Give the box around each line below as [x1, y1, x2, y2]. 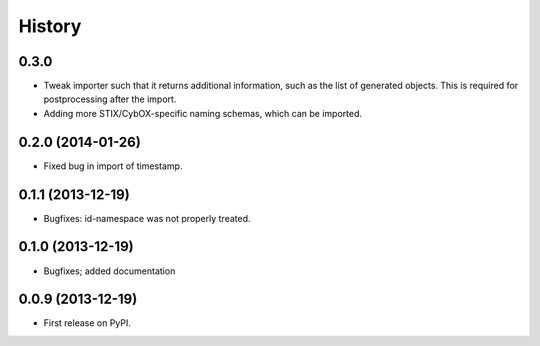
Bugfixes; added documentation [43, 265, 176, 277]
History [18, 15, 82, 37]
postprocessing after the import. [43, 93, 177, 105]
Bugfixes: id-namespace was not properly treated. [43, 212, 251, 224]
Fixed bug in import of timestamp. [43, 160, 183, 172]
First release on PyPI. [43, 317, 132, 329]
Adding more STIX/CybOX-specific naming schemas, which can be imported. [43, 107, 363, 119]
